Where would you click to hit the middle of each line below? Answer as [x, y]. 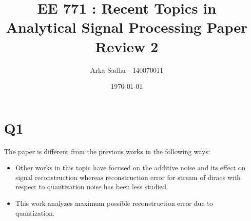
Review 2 [127, 46]
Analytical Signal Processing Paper [127, 27]
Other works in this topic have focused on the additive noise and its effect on [130, 168]
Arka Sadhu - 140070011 [127, 70]
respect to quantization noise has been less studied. [92, 187]
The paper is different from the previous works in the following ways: [107, 151]
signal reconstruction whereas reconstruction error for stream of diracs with [128, 177]
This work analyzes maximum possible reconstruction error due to [114, 203]
